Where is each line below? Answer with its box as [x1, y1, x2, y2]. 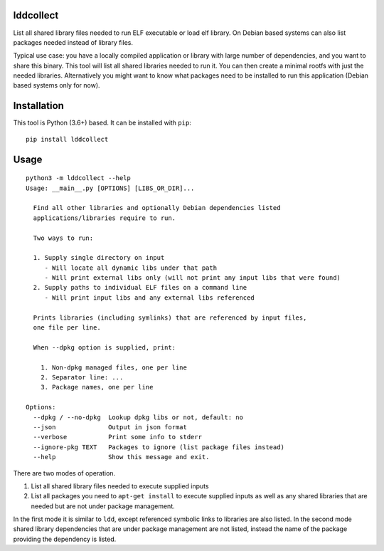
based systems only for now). [13, 81, 100, 90]
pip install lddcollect [26, 135, 109, 143]
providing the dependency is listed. [13, 535, 117, 543]
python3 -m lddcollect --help [26, 174, 132, 182]
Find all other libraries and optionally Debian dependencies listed [33, 204, 281, 212]
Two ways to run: [33, 233, 94, 242]
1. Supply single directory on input [33, 253, 165, 262]
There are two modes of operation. [13, 468, 116, 477]
